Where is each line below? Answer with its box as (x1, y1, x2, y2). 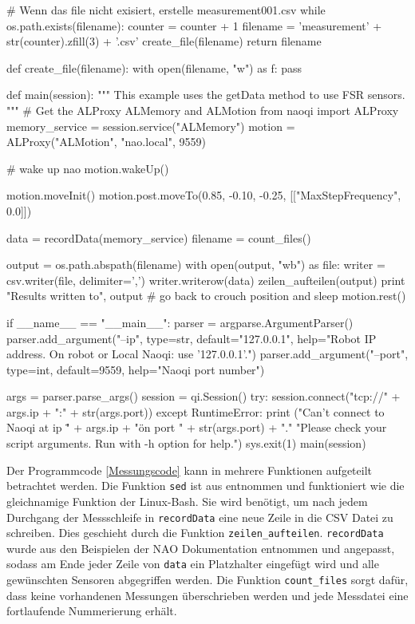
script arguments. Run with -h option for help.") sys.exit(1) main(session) (6, 435, 366, 452)
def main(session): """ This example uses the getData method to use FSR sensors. (6, 86, 405, 103)
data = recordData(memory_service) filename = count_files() (6, 229, 311, 246)
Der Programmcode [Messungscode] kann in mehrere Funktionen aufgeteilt (6, 461, 372, 478)
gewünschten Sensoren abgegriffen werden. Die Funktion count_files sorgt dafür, (6, 571, 409, 588)
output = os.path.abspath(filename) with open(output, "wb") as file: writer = (6, 256, 385, 273)
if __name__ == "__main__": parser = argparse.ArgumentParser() (6, 314, 354, 330)
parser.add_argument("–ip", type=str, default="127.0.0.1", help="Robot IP (6, 330, 377, 346)
